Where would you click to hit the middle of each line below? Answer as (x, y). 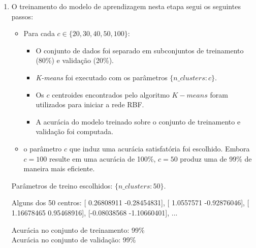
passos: (22, 16)
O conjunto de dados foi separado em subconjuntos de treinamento (140, 50)
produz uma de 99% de (216, 158)
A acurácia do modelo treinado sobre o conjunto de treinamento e (138, 121)
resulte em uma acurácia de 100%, (102, 158)
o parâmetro (43, 148)
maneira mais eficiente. (59, 168)
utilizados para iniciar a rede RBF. (90, 104)
